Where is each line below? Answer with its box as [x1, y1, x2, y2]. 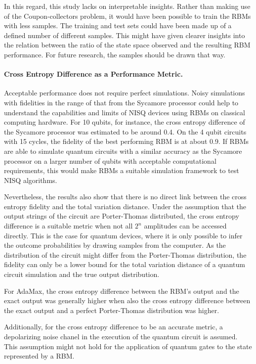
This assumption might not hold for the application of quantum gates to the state [4, 341, 252, 351]
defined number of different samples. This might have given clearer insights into [4, 30, 245, 40]
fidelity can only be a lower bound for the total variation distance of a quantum [4, 259, 245, 270]
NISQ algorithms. [4, 175, 57, 185]
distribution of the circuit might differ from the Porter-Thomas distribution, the [4, 249, 247, 260]
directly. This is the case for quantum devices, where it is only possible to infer [4, 230, 243, 240]
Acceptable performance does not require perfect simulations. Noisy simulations [4, 88, 245, 98]
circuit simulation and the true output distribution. [4, 269, 160, 279]
